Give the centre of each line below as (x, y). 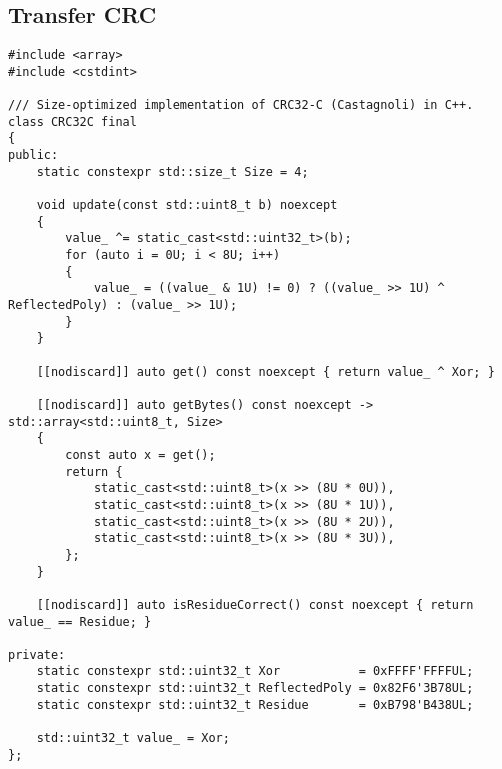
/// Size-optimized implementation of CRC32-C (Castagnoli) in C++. (241, 105)
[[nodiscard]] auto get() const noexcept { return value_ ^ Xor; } (265, 371)
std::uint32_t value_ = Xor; (133, 738)
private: (37, 654)
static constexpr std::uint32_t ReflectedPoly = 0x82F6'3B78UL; (255, 688)
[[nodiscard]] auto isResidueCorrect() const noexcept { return (255, 604)
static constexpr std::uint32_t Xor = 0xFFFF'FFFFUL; (255, 671)
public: (33, 155)
